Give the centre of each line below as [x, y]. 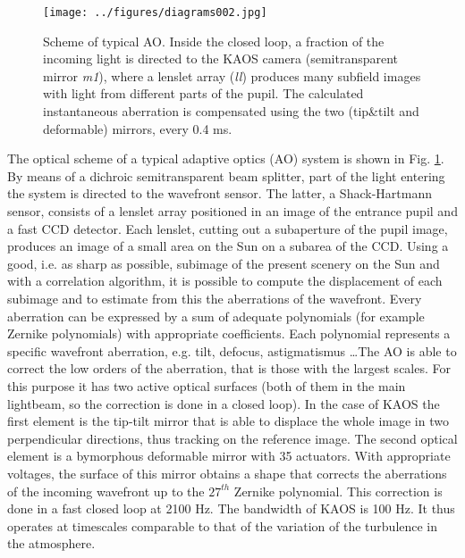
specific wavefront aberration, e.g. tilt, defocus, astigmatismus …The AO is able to [232, 350]
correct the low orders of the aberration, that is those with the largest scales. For [229, 368]
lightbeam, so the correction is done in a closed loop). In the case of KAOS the [224, 403]
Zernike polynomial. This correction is [338, 491]
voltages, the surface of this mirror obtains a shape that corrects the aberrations [227, 473]
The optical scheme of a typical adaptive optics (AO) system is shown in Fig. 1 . [226, 158]
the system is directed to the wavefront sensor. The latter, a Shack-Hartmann [220, 193]
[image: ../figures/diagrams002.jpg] [155, 12]
